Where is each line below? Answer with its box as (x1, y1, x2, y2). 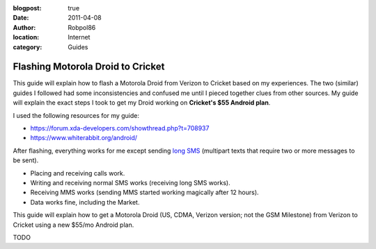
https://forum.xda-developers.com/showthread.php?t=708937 (30, 124, 210, 132)
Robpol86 (68, 23, 96, 31)
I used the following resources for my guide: (13, 111, 139, 119)
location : (13, 33, 40, 42)
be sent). (13, 156, 39, 164)
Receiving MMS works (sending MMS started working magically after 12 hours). (30, 188, 259, 197)
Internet (68, 33, 91, 42)
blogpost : (13, 4, 42, 12)
